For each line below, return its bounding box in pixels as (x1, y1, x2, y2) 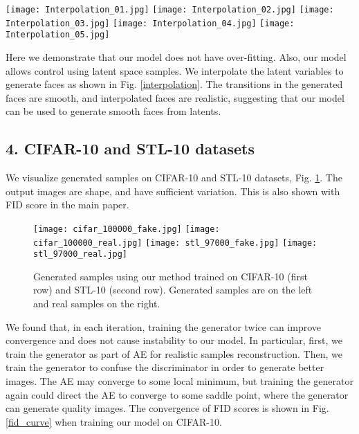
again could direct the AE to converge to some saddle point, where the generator (6, 387, 349, 401)
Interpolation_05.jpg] (6, 30, 110, 40)
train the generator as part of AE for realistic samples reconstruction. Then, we (6, 346, 342, 361)
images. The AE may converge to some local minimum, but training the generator (6, 374, 353, 388)
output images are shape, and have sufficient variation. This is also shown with (6, 183, 340, 198)
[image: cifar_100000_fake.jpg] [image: (33, 224, 220, 234)
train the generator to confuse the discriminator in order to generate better (6, 360, 324, 374)
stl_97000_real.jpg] (33, 249, 128, 260)
